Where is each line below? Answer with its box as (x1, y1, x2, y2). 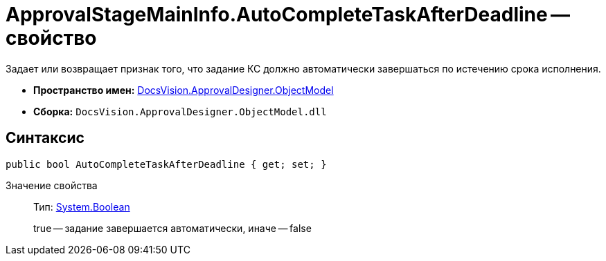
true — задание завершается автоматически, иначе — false (33, 222, 312, 234)
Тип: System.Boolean (33, 200, 130, 213)
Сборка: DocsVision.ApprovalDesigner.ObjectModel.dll (33, 105, 327, 117)
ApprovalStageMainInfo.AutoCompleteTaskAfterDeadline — (6, 3, 571, 26)
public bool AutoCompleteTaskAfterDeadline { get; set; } (6, 158, 327, 170)
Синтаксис (6, 129, 84, 147)
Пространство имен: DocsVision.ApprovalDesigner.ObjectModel (33, 84, 334, 96)
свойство (6, 26, 97, 50)
